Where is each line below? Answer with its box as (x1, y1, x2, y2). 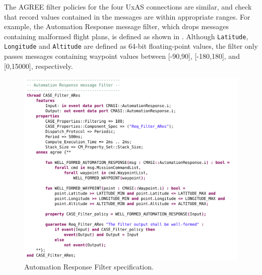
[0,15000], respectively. (4, 60, 73, 71)
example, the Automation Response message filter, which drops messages (4, 21, 229, 32)
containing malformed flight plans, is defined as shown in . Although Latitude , (4, 31, 248, 41)
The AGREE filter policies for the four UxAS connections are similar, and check (4, 2, 252, 12)
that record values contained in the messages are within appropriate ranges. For (4, 11, 250, 22)
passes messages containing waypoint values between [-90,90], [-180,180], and (4, 51, 240, 61)
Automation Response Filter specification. (24, 261, 154, 272)
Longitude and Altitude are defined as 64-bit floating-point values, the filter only (4, 41, 258, 51)
